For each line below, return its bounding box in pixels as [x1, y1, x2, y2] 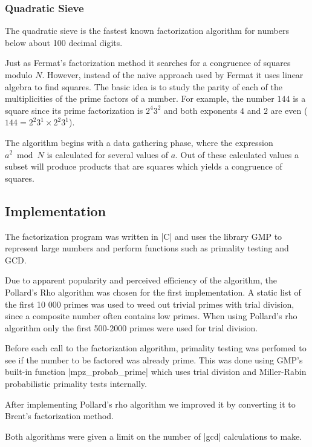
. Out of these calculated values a [175, 148, 299, 161]
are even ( [270, 104, 308, 116]
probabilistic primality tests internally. [5, 377, 147, 390]
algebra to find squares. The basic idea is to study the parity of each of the [5, 80, 282, 93]
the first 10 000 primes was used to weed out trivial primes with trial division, [5, 297, 294, 310]
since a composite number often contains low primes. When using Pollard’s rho [5, 310, 297, 322]
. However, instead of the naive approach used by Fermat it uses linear [42, 68, 304, 81]
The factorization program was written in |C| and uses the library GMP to [5, 230, 282, 242]
